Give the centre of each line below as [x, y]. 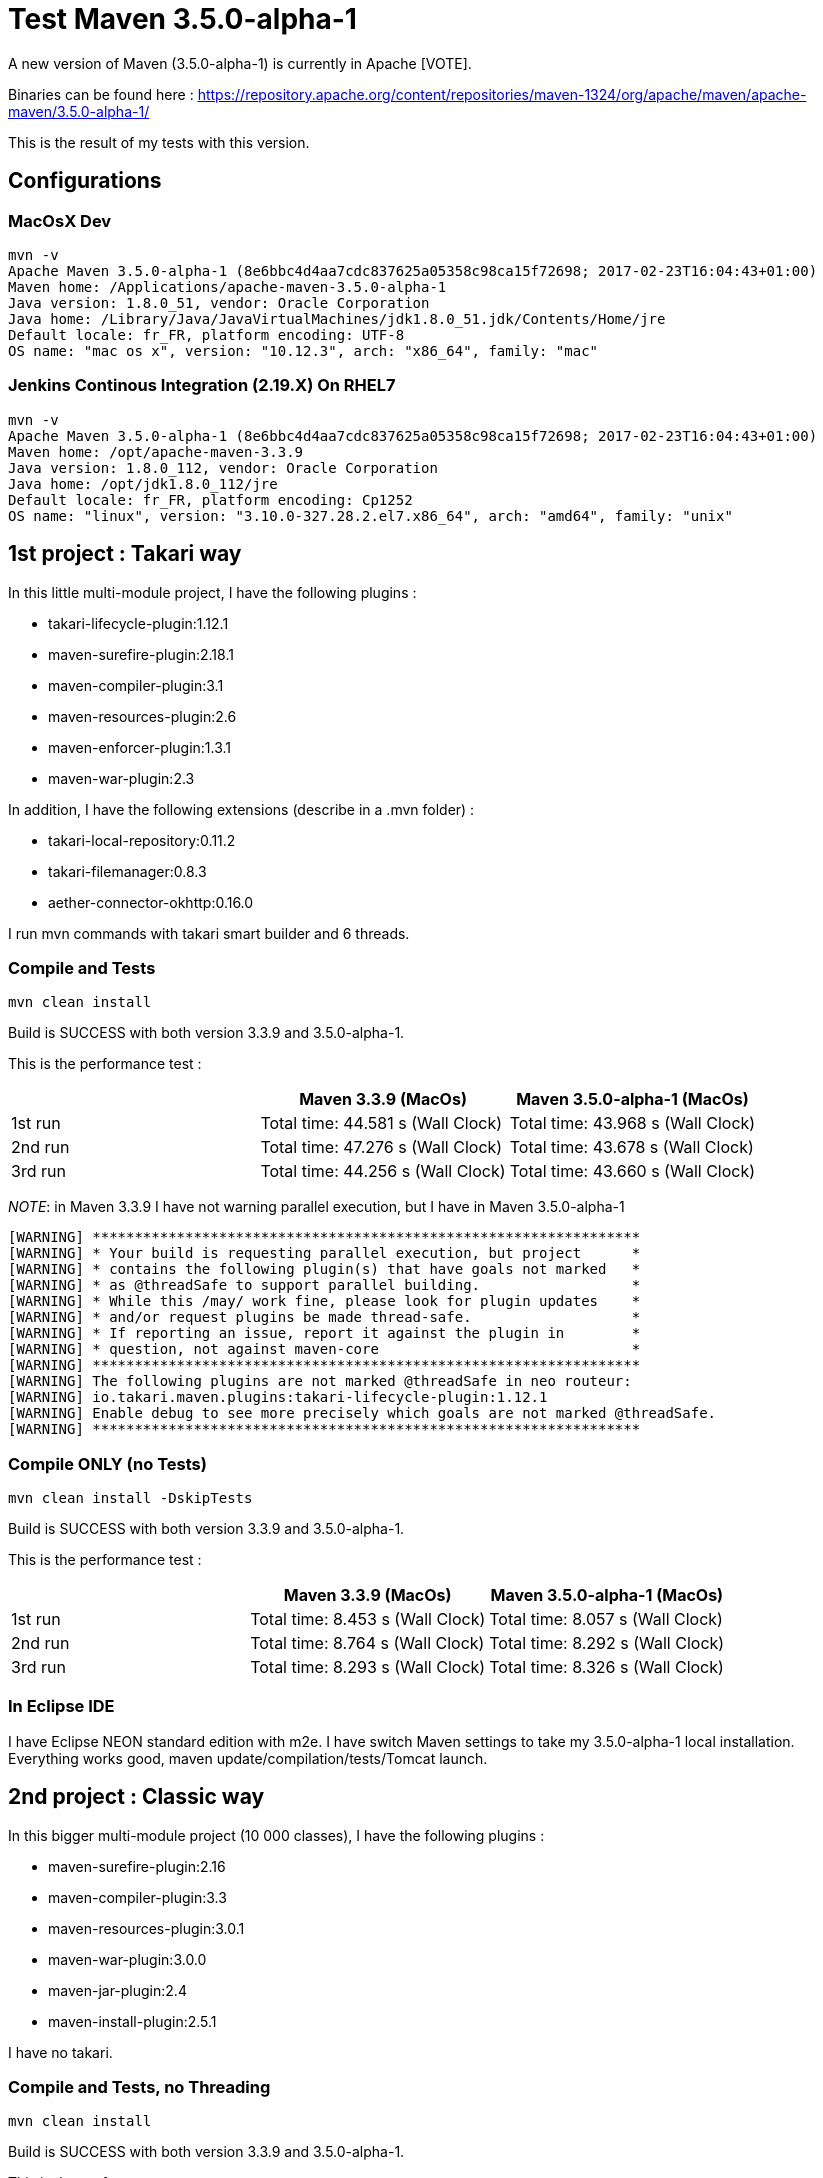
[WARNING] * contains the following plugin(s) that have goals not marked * [324, 1269]
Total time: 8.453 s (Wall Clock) [368, 1619]
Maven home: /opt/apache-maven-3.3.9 [156, 451]
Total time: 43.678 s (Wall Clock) [631, 1147]
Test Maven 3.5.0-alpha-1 [182, 19]
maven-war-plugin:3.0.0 [127, 1959]
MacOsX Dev [60, 220]
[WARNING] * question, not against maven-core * [324, 1349]
